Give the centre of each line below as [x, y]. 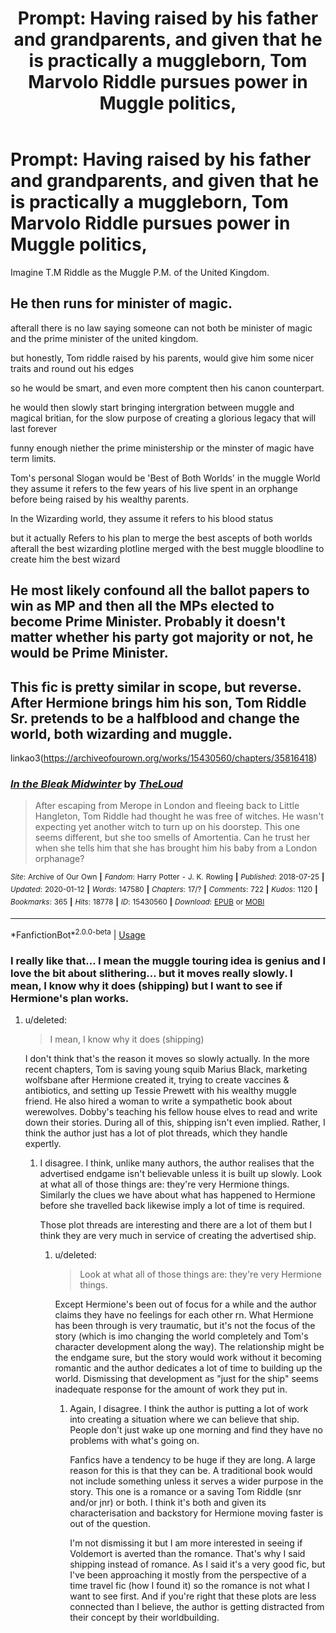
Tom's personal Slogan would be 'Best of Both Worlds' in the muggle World [165, 478]
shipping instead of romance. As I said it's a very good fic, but [197, 1564]
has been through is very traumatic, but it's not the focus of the [185, 1326]
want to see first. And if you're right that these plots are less [193, 1596]
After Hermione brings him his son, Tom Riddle [158, 702]
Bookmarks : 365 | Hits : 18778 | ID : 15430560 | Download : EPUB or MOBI [137, 902]
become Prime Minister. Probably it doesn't [148, 622]
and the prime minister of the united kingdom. [104, 338]
